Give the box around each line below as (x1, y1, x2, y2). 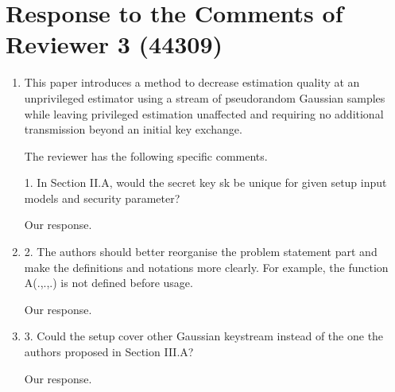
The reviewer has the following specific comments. (24, 147, 268, 164)
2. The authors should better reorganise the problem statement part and (24, 243, 378, 260)
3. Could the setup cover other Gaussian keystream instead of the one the (24, 328, 384, 344)
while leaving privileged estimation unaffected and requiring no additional (24, 105, 384, 122)
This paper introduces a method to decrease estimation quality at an (24, 74, 360, 91)
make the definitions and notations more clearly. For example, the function (24, 258, 389, 275)
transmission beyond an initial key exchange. (24, 121, 242, 138)
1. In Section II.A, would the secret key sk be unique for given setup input (24, 174, 387, 191)
